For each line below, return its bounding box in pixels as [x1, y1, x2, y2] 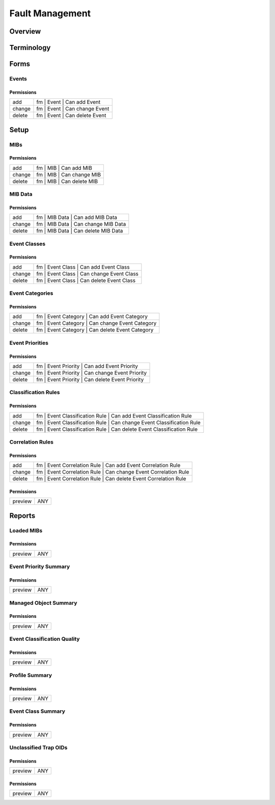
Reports [9, 511, 36, 520]
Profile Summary [9, 671, 52, 679]
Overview [9, 27, 41, 36]
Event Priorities [9, 339, 48, 346]
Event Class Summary [9, 708, 66, 715]
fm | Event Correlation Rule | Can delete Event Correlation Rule [36, 475, 186, 482]
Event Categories [9, 290, 53, 297]
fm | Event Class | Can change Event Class [36, 270, 139, 277]
